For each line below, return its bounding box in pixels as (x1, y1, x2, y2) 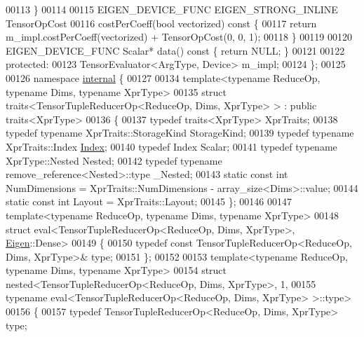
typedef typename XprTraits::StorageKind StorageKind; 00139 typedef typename (6, 125, 354, 140)
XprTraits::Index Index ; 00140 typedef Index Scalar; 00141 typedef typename (6, 139, 337, 153)
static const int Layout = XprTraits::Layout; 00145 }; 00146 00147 (6, 194, 292, 209)
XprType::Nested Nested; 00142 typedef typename (6, 153, 222, 167)
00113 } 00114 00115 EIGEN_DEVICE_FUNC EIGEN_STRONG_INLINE (6, 2, 338, 16)
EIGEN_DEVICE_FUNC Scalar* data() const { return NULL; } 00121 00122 (6, 43, 345, 57)
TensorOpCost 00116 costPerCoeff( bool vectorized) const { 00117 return (6, 15, 317, 30)
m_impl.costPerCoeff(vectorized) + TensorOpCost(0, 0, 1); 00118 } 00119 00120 (6, 29, 353, 44)
